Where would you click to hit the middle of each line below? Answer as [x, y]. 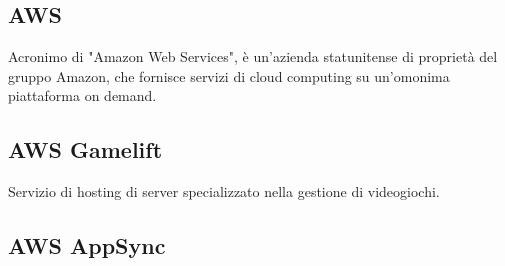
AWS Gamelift [85, 149]
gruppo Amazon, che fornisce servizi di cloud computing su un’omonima [229, 75]
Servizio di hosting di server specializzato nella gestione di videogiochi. [224, 191]
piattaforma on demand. [82, 95]
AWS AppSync [87, 245]
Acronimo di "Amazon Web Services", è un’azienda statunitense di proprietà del [253, 56]
